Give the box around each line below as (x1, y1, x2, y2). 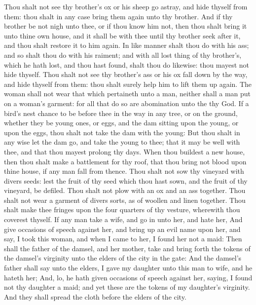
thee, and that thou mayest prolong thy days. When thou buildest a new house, (4, 146, 245, 156)
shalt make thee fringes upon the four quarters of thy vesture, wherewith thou (4, 204, 240, 215)
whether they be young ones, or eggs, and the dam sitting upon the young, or (4, 117, 239, 128)
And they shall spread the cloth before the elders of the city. (4, 291, 186, 302)
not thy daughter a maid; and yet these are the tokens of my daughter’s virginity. (4, 282, 250, 292)
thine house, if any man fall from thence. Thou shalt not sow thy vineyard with (4, 166, 244, 176)
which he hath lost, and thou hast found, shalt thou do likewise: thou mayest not (4, 59, 250, 70)
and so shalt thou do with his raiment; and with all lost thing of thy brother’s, (4, 49, 242, 60)
